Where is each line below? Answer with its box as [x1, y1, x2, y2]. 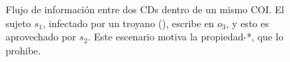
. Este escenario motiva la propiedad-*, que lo [87, 29, 284, 44]
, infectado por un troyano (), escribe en [43, 15, 215, 30]
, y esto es [226, 15, 269, 30]
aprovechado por [6, 29, 76, 44]
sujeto [6, 15, 31, 30]
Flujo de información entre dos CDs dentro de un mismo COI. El [6, 2, 284, 16]
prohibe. [6, 42, 41, 57]
